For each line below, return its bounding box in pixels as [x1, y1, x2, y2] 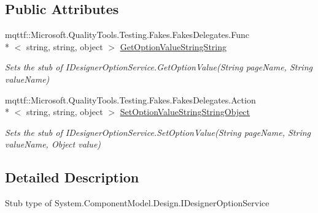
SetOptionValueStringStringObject [120, 105, 250, 118]
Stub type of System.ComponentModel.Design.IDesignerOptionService [5, 196, 270, 209]
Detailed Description [5, 168, 139, 187]
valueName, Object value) [5, 138, 101, 151]
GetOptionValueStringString [120, 40, 227, 53]
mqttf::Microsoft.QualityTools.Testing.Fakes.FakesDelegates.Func [5, 28, 249, 41]
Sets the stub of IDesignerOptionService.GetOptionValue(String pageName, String [5, 61, 312, 73]
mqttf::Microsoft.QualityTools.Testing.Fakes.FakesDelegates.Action [5, 93, 256, 106]
